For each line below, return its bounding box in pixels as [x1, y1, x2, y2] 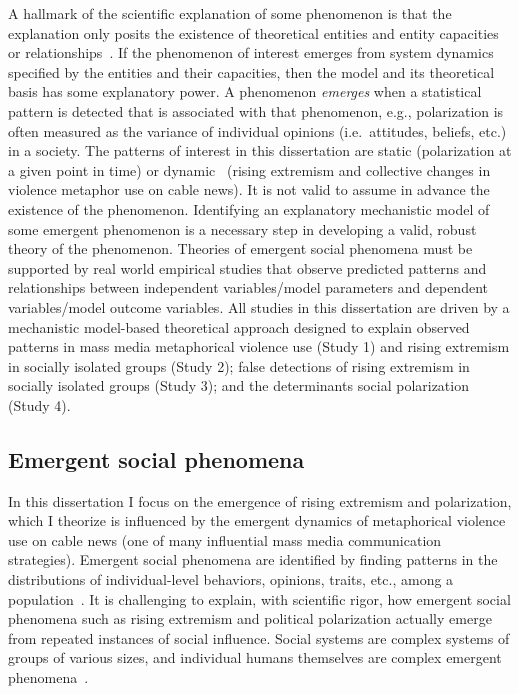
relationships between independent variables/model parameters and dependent [8, 277, 488, 298]
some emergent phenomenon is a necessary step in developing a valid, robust [8, 218, 477, 239]
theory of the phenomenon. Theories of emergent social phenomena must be [8, 238, 473, 259]
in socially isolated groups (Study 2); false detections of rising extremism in [8, 355, 470, 376]
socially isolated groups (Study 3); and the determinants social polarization [8, 375, 469, 396]
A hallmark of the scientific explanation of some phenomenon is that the [8, 3, 452, 23]
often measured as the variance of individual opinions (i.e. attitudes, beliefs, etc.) [8, 120, 507, 141]
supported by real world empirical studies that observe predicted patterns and [8, 257, 487, 278]
